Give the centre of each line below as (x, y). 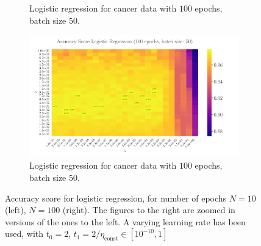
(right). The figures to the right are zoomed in (149, 210)
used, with (24, 234)
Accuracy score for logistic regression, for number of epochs (116, 198)
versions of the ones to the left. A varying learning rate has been (125, 221)
